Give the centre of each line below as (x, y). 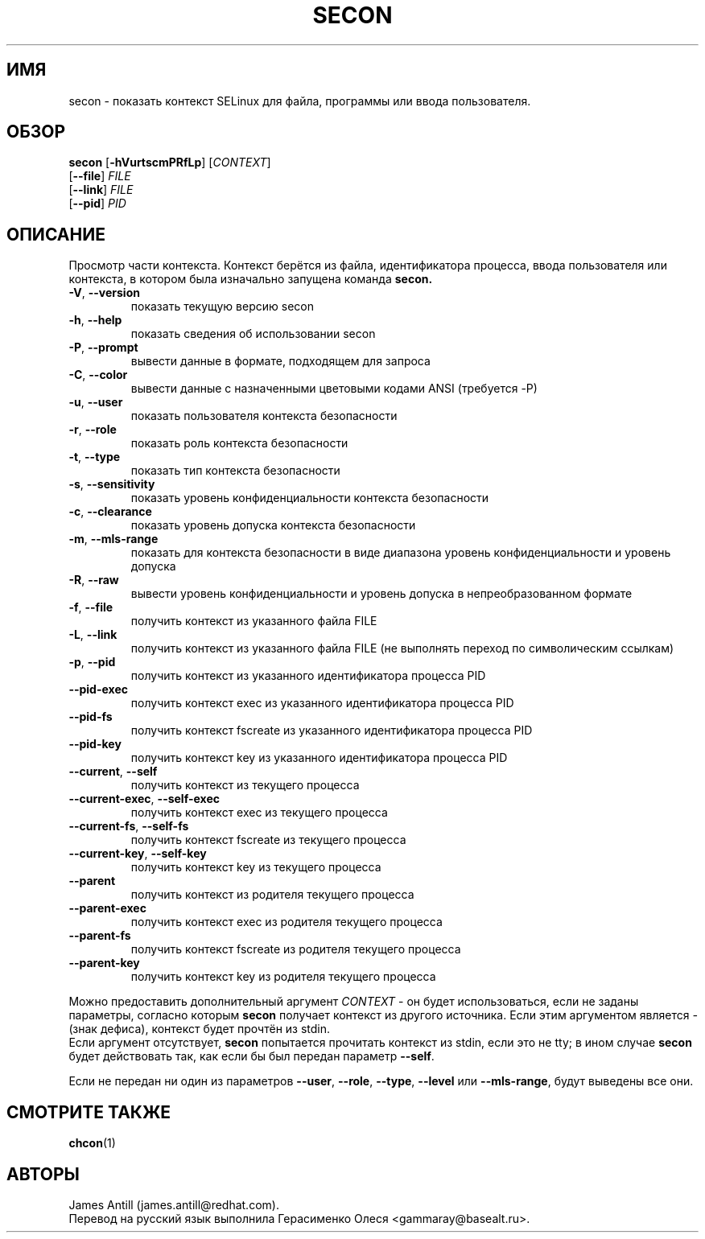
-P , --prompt (103, 348)
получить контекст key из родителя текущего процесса (283, 977)
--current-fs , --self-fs (129, 826)
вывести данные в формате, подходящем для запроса (280, 361)
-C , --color (98, 375)
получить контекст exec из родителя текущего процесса (287, 922)
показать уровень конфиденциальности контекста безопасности (310, 498)
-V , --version (104, 293)
